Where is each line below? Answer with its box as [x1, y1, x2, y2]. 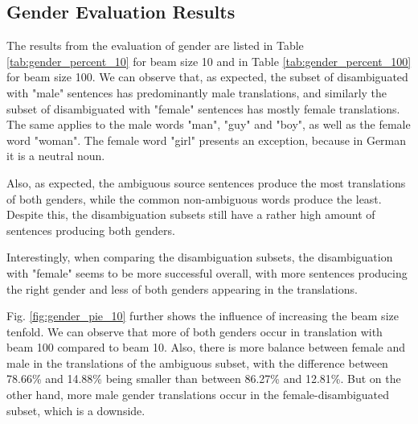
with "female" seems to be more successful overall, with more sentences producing [6, 264, 408, 281]
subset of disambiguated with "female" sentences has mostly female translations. [6, 100, 400, 117]
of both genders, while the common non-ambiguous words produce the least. [6, 190, 382, 207]
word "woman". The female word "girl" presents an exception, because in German [6, 131, 407, 148]
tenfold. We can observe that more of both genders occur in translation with [6, 323, 383, 340]
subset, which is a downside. [6, 401, 145, 418]
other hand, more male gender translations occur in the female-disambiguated [6, 386, 390, 403]
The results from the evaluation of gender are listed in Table [6, 37, 304, 54]
